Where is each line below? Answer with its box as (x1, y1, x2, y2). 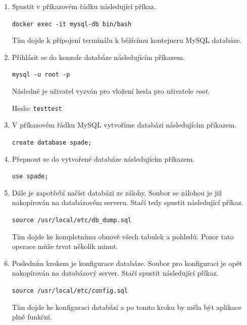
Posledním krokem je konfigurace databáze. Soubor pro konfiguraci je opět (12, 257, 242, 268)
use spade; (12, 173, 48, 180)
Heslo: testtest (12, 102, 62, 113)
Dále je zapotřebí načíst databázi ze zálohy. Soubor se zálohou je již (12, 187, 222, 198)
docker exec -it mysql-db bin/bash (12, 20, 132, 28)
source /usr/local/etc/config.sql (12, 287, 128, 295)
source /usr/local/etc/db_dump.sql (12, 217, 132, 224)
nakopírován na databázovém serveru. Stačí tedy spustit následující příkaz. (12, 197, 243, 208)
